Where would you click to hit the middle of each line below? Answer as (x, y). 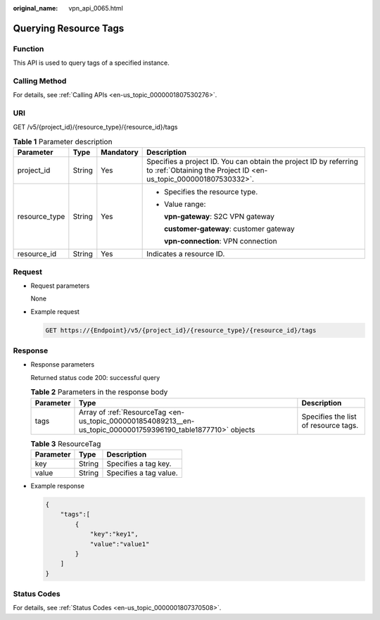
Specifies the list (329, 417)
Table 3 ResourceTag (66, 443)
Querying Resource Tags (69, 28)
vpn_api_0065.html (96, 8)
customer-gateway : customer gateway (229, 229)
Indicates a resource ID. (186, 254)
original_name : (36, 8)
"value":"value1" (120, 544)
